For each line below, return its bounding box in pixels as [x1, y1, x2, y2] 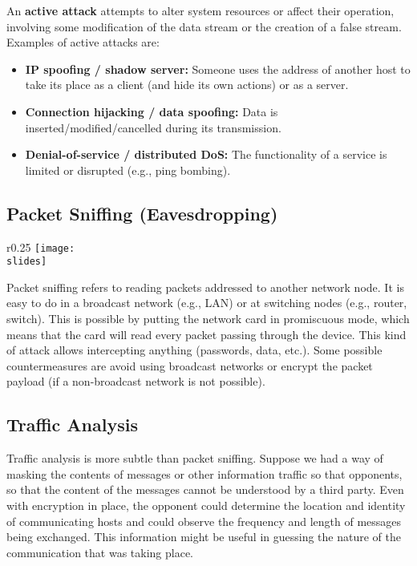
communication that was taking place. [6, 544, 194, 560]
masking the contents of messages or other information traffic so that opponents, [6, 465, 403, 482]
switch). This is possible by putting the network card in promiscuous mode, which [6, 310, 410, 327]
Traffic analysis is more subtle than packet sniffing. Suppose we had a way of [6, 450, 383, 467]
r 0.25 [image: [6, 238, 75, 255]
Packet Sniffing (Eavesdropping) [6, 200, 278, 225]
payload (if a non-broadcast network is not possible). [6, 373, 265, 390]
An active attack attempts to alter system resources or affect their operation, [6, 2, 395, 18]
